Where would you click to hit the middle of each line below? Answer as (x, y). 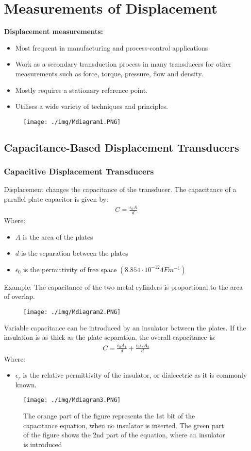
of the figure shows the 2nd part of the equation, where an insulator (124, 435)
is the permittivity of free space (70, 269)
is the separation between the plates (75, 253)
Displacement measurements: (54, 31)
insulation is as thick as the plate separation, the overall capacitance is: (110, 337)
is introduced (43, 444)
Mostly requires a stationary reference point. (82, 90)
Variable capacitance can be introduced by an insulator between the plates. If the (125, 327)
